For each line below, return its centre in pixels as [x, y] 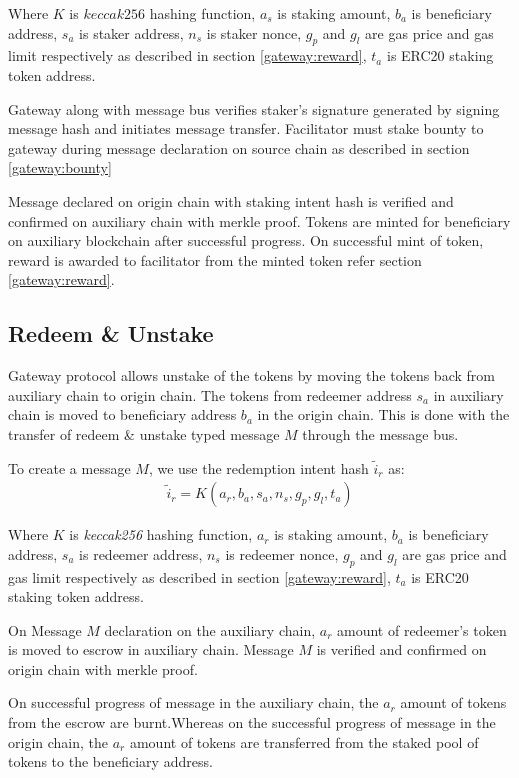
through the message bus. [380, 433]
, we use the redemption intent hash [258, 467]
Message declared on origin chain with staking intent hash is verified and [231, 200]
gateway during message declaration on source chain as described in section [239, 147]
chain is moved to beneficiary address [122, 414]
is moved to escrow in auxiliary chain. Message [151, 649]
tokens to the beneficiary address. [110, 761]
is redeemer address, [141, 553]
